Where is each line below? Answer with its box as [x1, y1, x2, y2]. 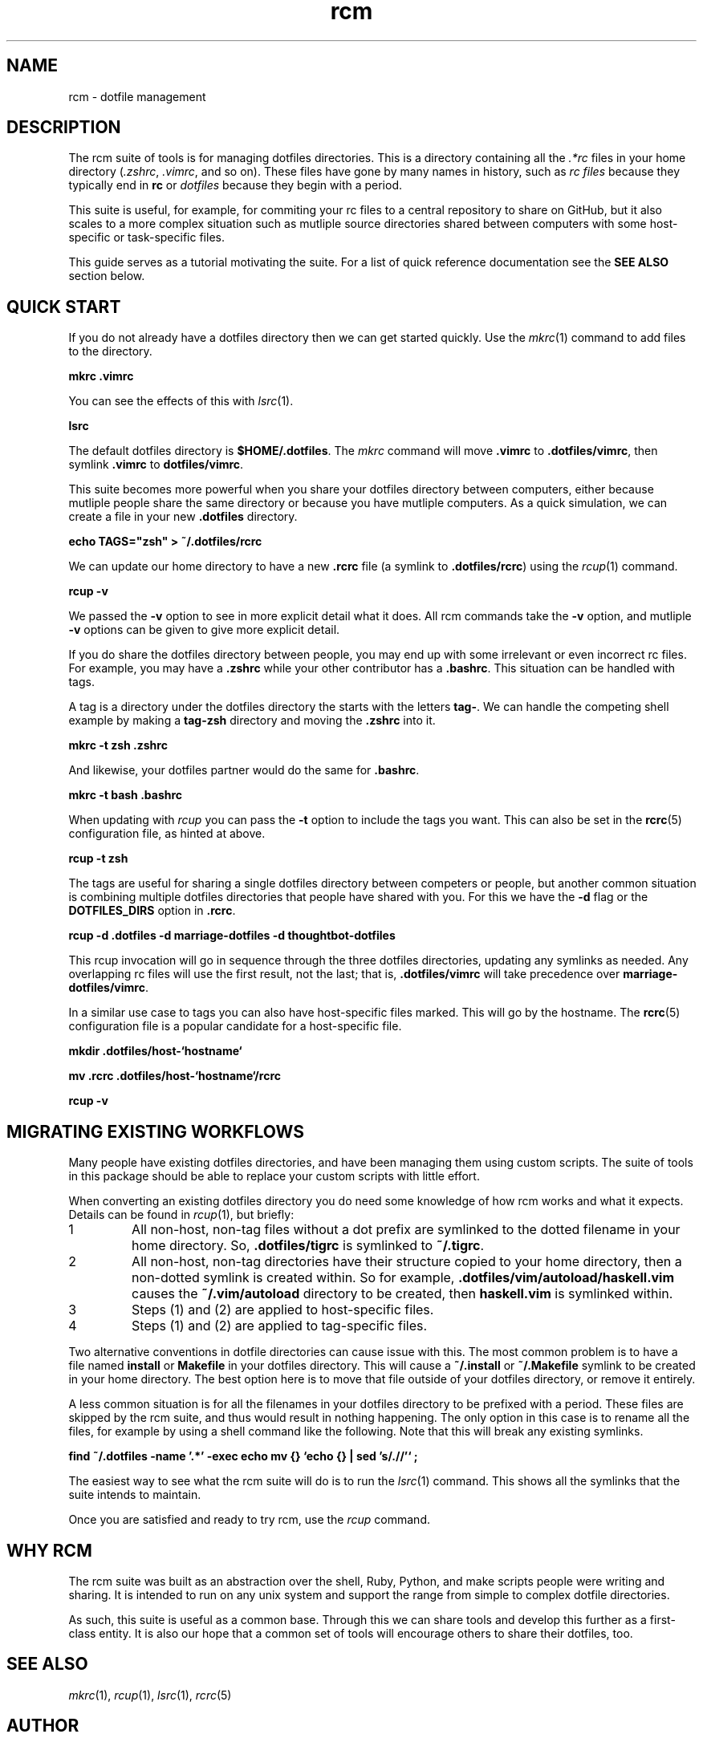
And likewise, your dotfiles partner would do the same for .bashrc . [68, 763, 420, 778]
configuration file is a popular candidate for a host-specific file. [68, 1019, 402, 1033]
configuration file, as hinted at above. [68, 826, 266, 841]
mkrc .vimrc [68, 369, 134, 384]
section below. [68, 269, 145, 283]
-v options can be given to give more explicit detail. [68, 623, 340, 637]
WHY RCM [6, 1540, 92, 1561]
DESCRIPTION [6, 117, 121, 138]
